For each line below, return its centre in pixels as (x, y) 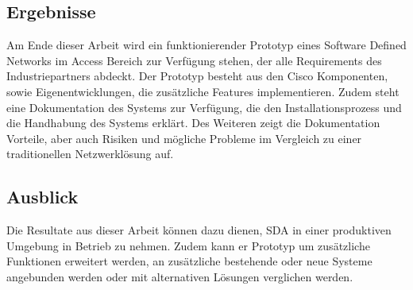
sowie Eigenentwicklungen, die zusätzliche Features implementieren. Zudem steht (203, 91)
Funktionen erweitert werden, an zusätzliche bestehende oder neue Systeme (189, 261)
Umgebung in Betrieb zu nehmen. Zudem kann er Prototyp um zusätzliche (188, 245)
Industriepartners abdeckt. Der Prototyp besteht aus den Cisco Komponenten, (197, 76)
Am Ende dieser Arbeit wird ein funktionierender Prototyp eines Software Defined (206, 45)
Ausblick (42, 197)
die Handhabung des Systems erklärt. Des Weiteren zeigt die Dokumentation (193, 123)
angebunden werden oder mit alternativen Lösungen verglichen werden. (180, 276)
